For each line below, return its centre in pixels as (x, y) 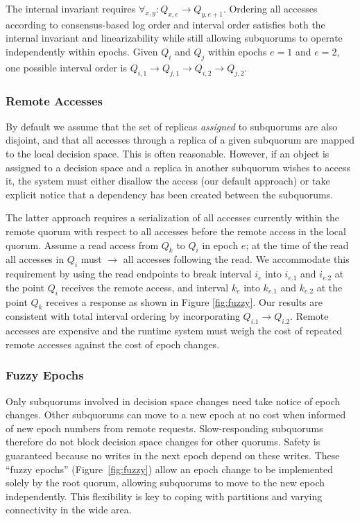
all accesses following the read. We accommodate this (236, 259)
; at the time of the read (297, 245)
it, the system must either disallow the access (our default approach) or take (168, 181)
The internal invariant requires (71, 8)
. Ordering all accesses (270, 8)
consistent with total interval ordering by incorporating (123, 316)
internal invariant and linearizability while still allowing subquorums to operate (174, 38)
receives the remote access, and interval (145, 287)
